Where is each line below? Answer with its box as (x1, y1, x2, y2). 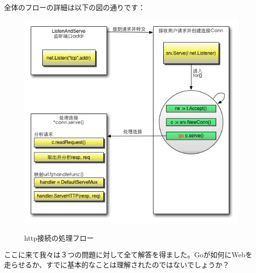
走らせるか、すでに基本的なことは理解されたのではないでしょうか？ (4, 259, 230, 269)
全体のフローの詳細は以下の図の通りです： (4, 2, 145, 12)
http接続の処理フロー (24, 232, 94, 243)
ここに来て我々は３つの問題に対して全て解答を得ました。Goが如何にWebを (4, 249, 252, 260)
